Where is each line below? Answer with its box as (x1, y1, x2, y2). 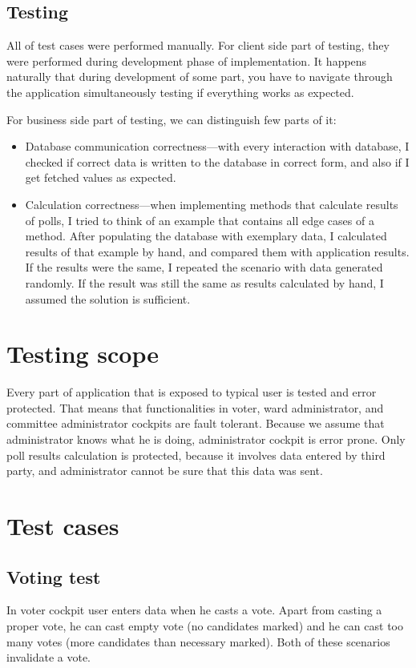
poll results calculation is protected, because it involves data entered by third (6, 446, 386, 463)
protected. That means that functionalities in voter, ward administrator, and (6, 399, 384, 416)
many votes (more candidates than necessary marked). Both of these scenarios (6, 633, 390, 650)
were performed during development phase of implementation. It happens (6, 52, 367, 69)
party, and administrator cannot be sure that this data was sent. (6, 462, 323, 479)
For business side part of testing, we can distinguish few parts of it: (6, 111, 337, 127)
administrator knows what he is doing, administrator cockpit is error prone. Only (6, 431, 406, 448)
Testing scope (6, 337, 160, 370)
